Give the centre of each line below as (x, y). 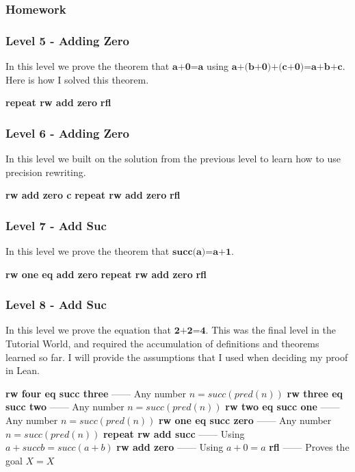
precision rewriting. (46, 172)
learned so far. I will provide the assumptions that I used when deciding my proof (177, 357)
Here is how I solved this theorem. (77, 79)
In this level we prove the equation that (88, 330)
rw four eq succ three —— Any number (96, 393)
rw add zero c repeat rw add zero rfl (93, 195)
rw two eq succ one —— (282, 407)
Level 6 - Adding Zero (67, 133)
